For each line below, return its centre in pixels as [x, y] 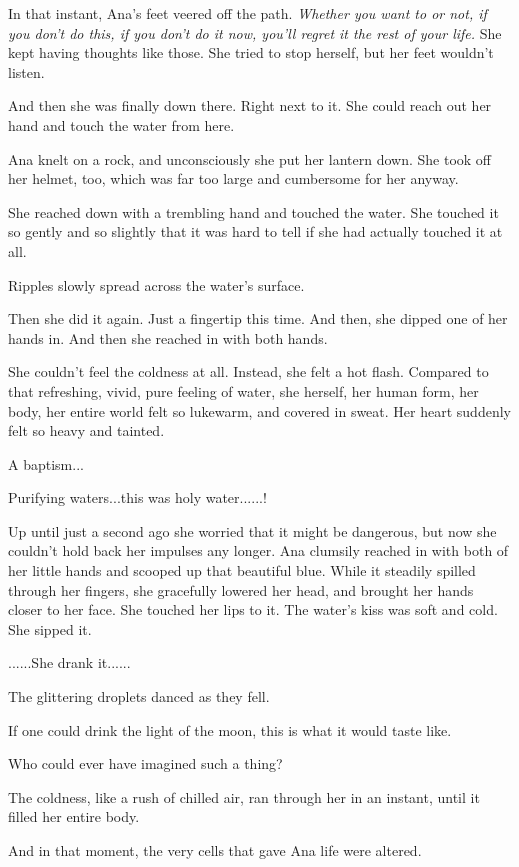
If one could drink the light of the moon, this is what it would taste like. [230, 729]
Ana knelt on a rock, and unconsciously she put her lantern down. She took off [249, 158]
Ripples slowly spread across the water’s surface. [156, 284]
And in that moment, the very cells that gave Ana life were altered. [215, 850]
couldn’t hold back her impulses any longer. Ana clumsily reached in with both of [258, 550]
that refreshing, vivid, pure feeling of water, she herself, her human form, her [243, 390]
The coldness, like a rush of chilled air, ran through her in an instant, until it [244, 796]
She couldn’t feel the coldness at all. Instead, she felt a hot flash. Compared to [248, 371]
